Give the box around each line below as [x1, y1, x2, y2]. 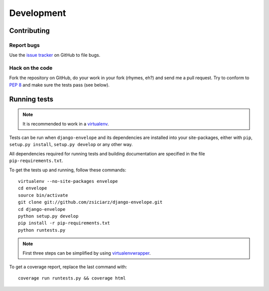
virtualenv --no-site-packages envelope [18, 178, 118, 184]
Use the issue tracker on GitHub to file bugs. [9, 52, 101, 58]
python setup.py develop [18, 213, 79, 219]
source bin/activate [18, 192, 68, 198]
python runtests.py [18, 227, 66, 233]
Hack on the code [9, 65, 53, 72]
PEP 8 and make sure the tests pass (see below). [9, 82, 110, 88]
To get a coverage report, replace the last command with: [9, 264, 127, 270]
